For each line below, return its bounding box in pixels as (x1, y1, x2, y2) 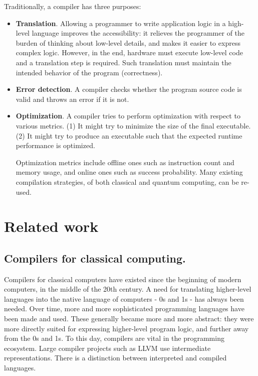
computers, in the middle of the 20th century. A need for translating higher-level (4, 284, 251, 294)
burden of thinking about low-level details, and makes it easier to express (16, 37, 240, 48)
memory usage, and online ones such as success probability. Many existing (16, 167, 243, 177)
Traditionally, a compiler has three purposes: (4, 1, 141, 11)
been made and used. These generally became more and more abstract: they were (4, 313, 254, 324)
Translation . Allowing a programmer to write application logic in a (16, 18, 226, 28)
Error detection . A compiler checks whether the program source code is (16, 84, 242, 94)
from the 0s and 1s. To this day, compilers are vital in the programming (4, 333, 224, 343)
